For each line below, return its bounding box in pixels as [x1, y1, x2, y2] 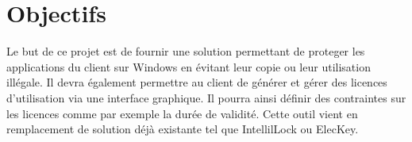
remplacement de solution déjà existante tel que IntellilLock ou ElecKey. [6, 121, 359, 137]
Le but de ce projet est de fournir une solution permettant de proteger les [6, 43, 365, 59]
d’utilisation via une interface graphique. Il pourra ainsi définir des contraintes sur [6, 89, 406, 106]
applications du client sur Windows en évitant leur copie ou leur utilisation [6, 58, 371, 75]
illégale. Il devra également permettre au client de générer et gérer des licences [6, 74, 387, 90]
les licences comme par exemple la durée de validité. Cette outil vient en [6, 105, 358, 121]
